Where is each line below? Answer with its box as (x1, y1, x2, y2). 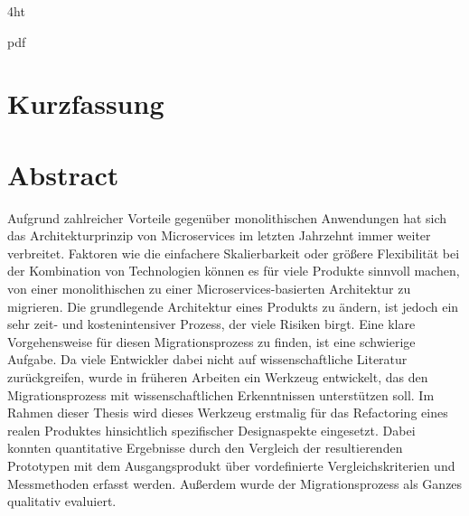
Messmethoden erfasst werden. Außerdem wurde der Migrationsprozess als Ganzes (7, 474, 463, 493)
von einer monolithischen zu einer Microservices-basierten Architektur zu (7, 279, 411, 298)
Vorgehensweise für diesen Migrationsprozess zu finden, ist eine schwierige (7, 332, 416, 351)
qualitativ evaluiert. (7, 492, 117, 511)
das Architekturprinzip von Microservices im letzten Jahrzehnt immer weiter (7, 226, 431, 245)
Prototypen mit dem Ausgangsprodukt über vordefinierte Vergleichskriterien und (7, 456, 455, 474)
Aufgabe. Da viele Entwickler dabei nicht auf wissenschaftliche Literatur (7, 350, 408, 369)
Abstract (7, 155, 119, 192)
